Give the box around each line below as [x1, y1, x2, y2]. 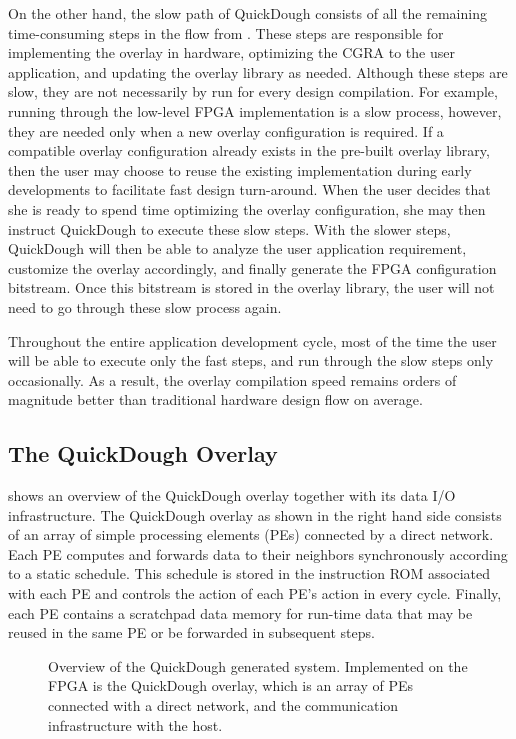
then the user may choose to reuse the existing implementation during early [8, 159, 472, 180]
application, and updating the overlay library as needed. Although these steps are [8, 61, 508, 82]
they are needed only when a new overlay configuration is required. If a [8, 120, 444, 141]
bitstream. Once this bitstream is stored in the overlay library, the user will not [8, 277, 495, 298]
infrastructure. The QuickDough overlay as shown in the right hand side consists [8, 504, 502, 525]
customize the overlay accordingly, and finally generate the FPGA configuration [8, 257, 497, 278]
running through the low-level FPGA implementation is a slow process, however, [8, 100, 502, 121]
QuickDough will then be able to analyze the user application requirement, [8, 238, 467, 259]
